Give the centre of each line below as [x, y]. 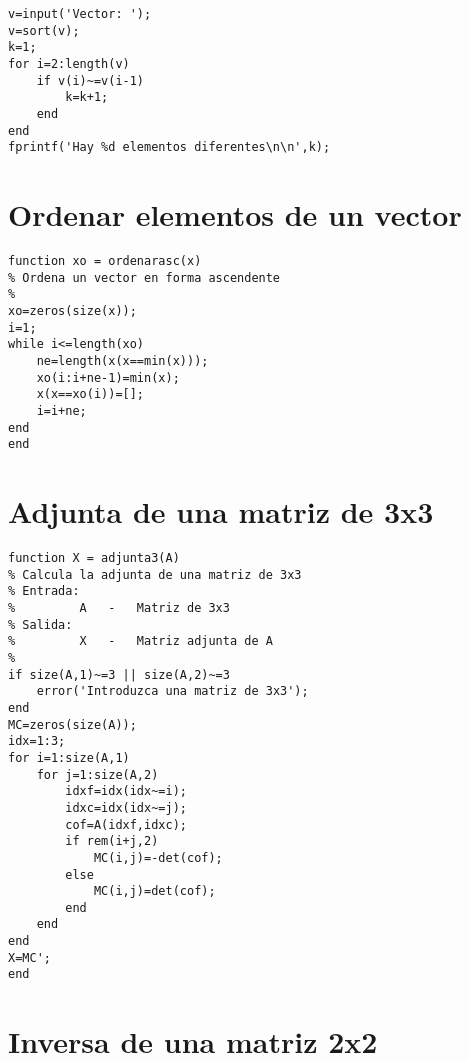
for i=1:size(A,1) [69, 757]
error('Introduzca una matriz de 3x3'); [172, 691]
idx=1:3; [37, 741]
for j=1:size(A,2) [97, 774]
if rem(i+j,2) [112, 841]
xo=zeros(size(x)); [72, 311]
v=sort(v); [44, 30]
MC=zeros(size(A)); [72, 724]
